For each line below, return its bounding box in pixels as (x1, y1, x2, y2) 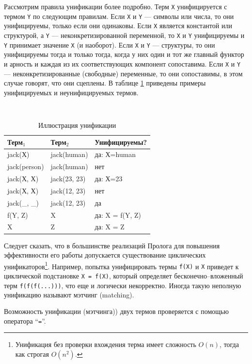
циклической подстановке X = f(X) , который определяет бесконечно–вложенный (4, 271, 243, 281)
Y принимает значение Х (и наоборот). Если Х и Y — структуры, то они (4, 39, 215, 50)
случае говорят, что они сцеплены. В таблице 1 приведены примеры (4, 78, 206, 88)
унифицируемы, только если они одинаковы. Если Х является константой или (4, 20, 232, 31)
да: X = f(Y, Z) (94, 209, 141, 220)
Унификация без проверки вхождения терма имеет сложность (15, 339, 196, 349)
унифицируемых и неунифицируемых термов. (4, 87, 139, 97)
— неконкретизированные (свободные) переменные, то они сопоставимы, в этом (4, 68, 243, 78)
